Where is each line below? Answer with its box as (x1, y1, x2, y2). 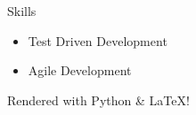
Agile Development (28, 61, 132, 80)
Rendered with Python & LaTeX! (7, 90, 190, 109)
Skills (7, 2, 37, 19)
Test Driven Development (28, 31, 167, 50)
